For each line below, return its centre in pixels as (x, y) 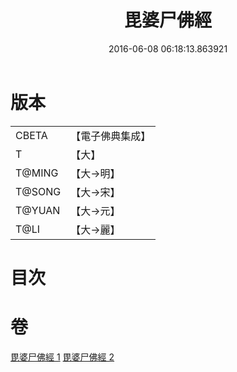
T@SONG (38, 191)
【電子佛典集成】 (111, 136)
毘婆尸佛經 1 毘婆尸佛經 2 (62, 357)
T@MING (37, 173)
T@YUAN (38, 210)
